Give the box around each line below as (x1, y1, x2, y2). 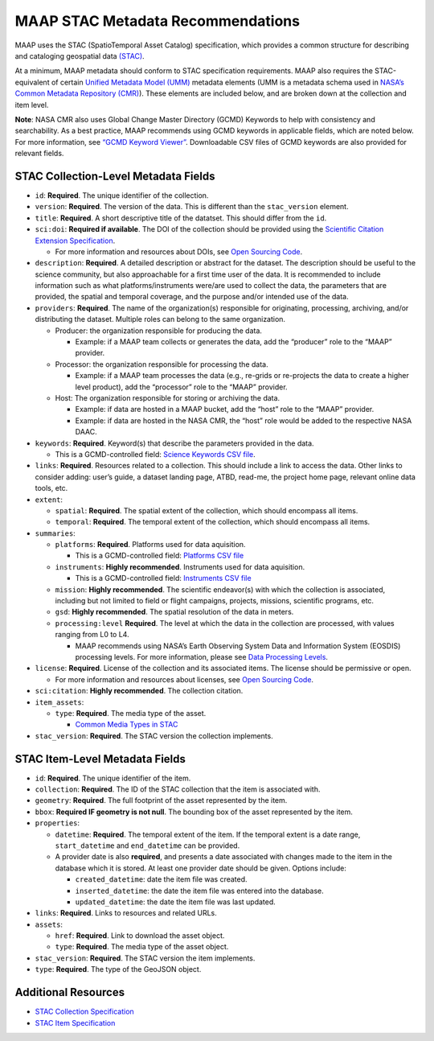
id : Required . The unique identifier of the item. (35, 773, 191, 783)
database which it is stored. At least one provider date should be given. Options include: (55, 863, 347, 873)
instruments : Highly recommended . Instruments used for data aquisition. (55, 562, 305, 571)
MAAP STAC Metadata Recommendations (14, 12, 301, 30)
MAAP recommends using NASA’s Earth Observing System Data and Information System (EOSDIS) (75, 640, 401, 651)
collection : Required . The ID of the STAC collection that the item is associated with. (35, 784, 321, 794)
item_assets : (35, 697, 84, 707)
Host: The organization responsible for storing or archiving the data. (55, 393, 280, 402)
